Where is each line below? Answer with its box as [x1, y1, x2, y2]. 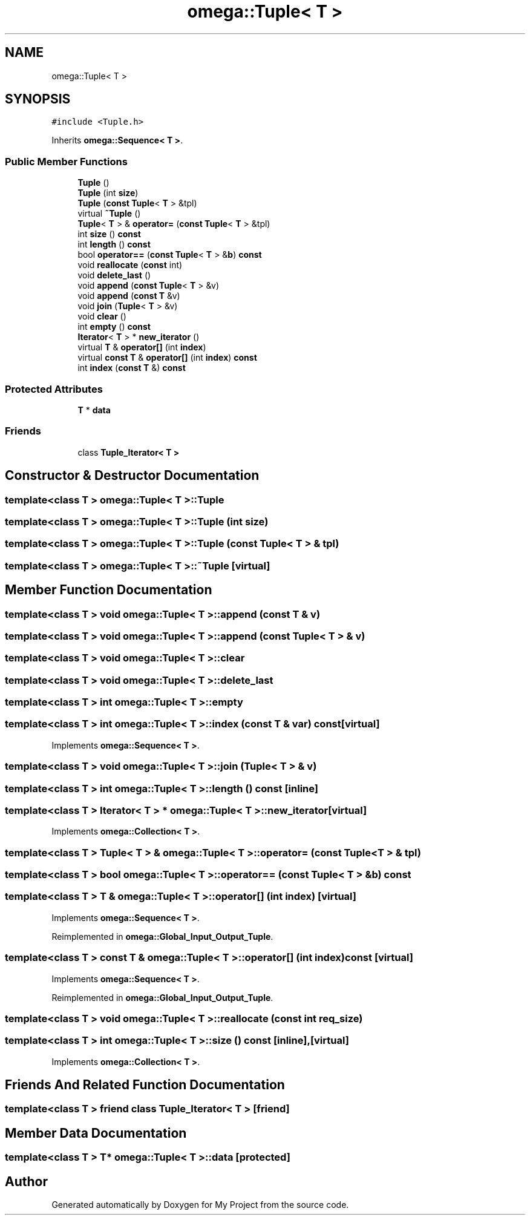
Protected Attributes [5, 382, 103, 395]
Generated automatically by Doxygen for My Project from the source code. [51, 1199, 349, 1210]
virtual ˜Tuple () [77, 208, 141, 219]
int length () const [77, 239, 151, 250]
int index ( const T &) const [77, 362, 186, 373]
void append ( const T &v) [77, 290, 180, 301]
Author [5, 1173, 48, 1189]
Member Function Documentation [5, 582, 212, 598]
